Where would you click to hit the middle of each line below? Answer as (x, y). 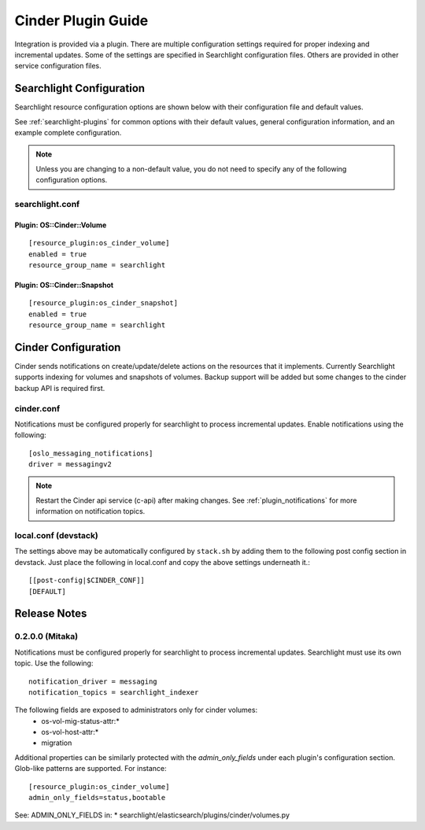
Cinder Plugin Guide (81, 20)
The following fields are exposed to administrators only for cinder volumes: (136, 710)
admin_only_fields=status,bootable (97, 798)
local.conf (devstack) (56, 536)
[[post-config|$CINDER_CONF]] (87, 581)
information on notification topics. (91, 511)
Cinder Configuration (68, 347)
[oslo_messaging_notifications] (91, 453)
